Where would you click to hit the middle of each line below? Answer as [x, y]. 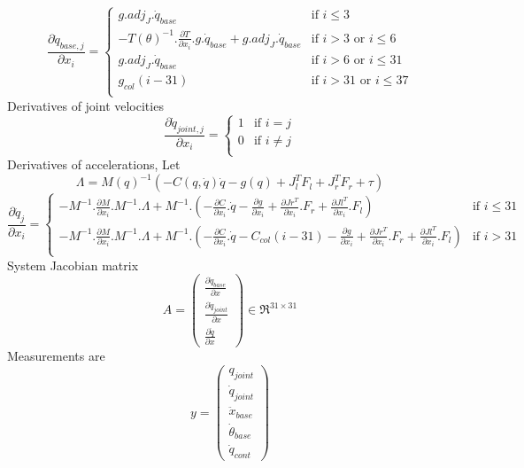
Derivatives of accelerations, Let [94, 164]
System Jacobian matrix [73, 265]
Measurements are [56, 356]
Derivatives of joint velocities [85, 105]
